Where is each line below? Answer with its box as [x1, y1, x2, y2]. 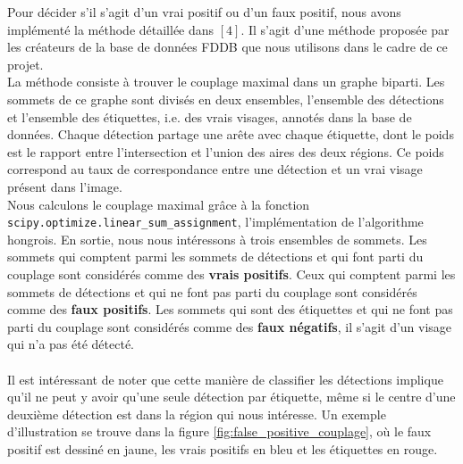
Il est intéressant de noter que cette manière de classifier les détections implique [7, 369, 443, 388]
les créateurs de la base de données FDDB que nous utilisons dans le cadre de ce [7, 37, 448, 56]
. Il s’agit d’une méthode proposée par [240, 20, 450, 38]
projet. [7, 54, 44, 73]
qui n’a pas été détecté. [7, 335, 135, 353]
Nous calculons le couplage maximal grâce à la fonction [7, 195, 310, 213]
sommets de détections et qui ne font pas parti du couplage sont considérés [7, 282, 417, 301]
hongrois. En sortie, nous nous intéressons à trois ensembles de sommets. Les [7, 229, 427, 248]
